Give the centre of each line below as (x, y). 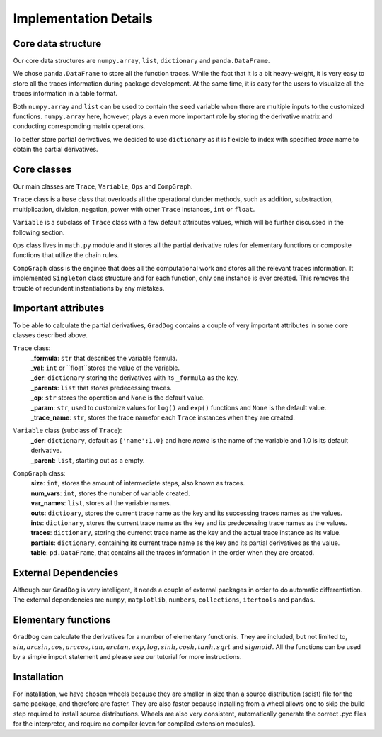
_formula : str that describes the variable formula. (104, 358)
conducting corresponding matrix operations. (79, 126)
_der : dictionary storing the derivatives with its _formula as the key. (135, 378)
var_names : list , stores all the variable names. (101, 503)
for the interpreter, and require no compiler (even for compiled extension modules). (134, 724)
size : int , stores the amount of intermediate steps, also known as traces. (138, 483)
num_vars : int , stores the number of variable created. (110, 493)
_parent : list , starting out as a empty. (88, 460)
